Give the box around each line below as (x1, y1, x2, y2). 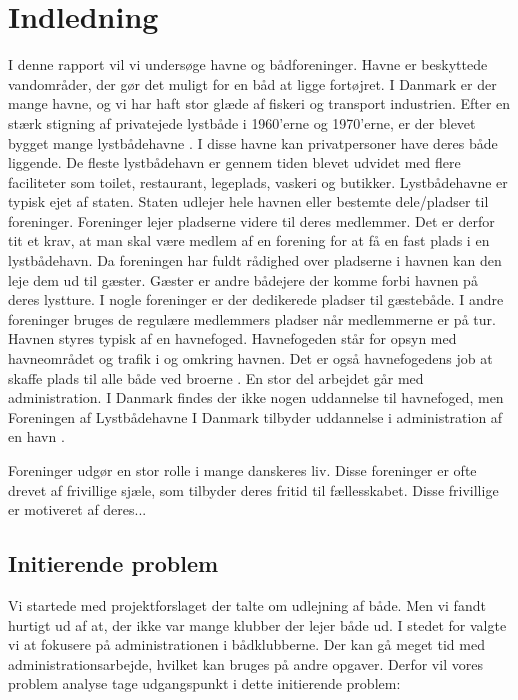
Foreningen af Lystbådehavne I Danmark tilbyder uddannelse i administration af (8, 406, 503, 427)
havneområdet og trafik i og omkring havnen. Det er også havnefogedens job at (8, 348, 493, 369)
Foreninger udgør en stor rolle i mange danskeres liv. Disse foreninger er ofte (8, 460, 477, 480)
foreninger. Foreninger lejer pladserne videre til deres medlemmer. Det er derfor (8, 210, 495, 231)
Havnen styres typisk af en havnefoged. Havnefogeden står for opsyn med (8, 328, 457, 349)
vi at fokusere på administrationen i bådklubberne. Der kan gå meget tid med (8, 634, 485, 655)
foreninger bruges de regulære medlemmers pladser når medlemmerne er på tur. (8, 308, 496, 329)
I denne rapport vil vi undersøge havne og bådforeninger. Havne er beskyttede (8, 54, 488, 75)
